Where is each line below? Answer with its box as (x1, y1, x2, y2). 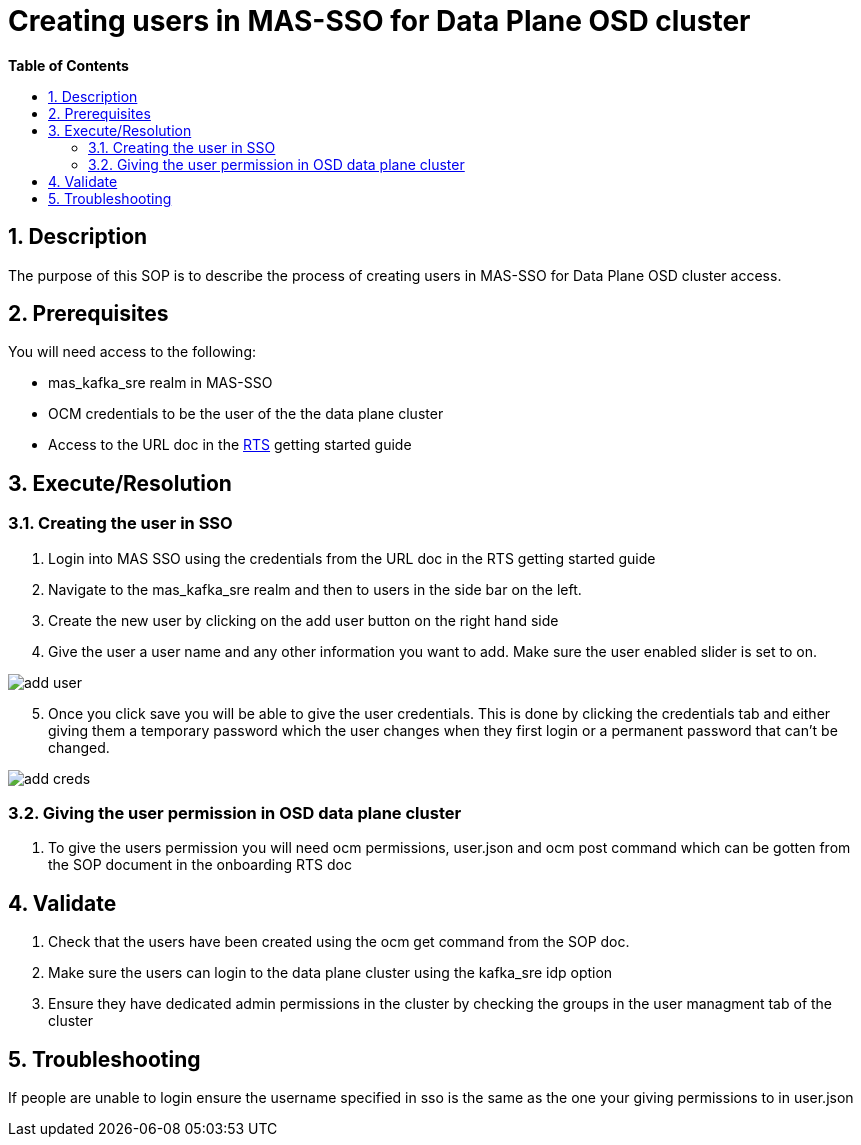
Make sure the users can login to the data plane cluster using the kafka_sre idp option (48, 964, 613, 982)
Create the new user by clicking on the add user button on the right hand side (48, 611, 559, 629)
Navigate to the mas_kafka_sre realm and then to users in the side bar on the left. (48, 580, 582, 598)
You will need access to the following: (8, 343, 257, 361)
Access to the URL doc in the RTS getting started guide (48, 436, 412, 454)
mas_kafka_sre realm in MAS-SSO (48, 374, 273, 392)
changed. (48, 738, 110, 756)
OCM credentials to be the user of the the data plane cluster (48, 405, 444, 423)
